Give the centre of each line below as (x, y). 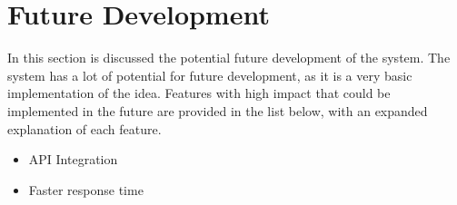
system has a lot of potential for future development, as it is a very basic (210, 75)
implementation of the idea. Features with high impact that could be (199, 93)
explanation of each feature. (84, 128)
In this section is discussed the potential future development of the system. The (229, 58)
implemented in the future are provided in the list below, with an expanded (218, 110)
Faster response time (86, 189)
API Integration (73, 159)
